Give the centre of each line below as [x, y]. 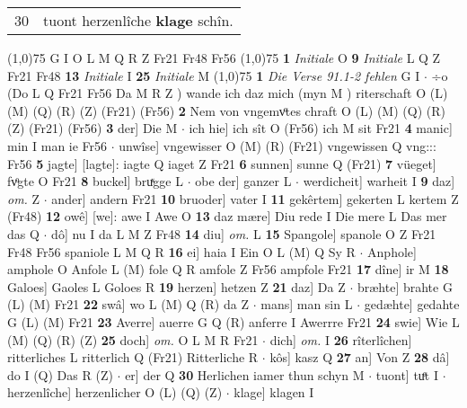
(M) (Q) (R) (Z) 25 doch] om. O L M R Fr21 [133, 339]
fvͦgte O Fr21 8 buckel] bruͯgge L [95, 181]
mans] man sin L [307, 304]
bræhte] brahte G [405, 286]
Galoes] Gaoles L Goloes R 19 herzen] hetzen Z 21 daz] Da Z [176, 286]
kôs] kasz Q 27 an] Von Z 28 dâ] [360, 357]
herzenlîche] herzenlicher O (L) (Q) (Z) [115, 392]
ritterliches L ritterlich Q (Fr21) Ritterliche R [133, 357]
